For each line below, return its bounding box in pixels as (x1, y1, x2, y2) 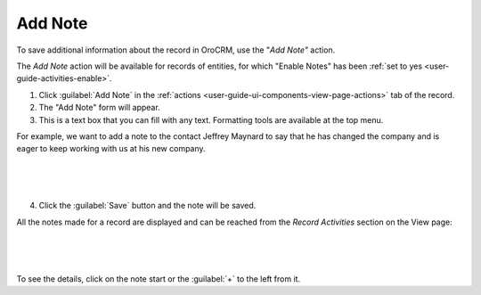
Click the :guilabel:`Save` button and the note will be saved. (38, 201, 257, 211)
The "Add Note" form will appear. (38, 102, 160, 113)
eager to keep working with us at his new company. (16, 143, 206, 154)
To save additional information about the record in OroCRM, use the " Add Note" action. (16, 45, 336, 55)
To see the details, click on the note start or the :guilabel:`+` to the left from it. (16, 274, 301, 284)
